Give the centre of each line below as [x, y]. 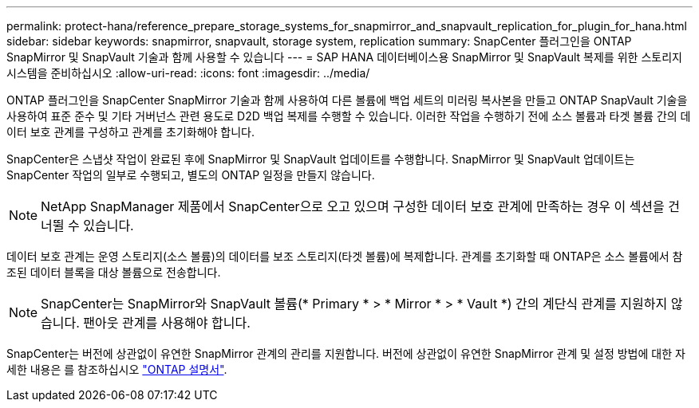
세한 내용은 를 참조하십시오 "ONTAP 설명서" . [117, 369]
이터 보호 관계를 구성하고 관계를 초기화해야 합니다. [131, 132]
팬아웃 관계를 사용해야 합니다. [167, 323]
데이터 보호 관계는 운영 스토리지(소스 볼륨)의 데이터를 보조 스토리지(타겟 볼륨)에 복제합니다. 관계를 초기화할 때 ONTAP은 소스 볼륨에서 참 [345, 256]
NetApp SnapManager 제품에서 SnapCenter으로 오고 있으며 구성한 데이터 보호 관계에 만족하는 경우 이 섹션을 [353, 206]
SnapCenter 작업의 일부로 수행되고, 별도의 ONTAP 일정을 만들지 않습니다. [191, 175]
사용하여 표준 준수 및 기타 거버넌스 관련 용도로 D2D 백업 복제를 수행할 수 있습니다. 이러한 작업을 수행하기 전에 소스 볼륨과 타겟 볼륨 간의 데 [349, 116]
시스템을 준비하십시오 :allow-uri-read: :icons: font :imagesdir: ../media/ [188, 73]
